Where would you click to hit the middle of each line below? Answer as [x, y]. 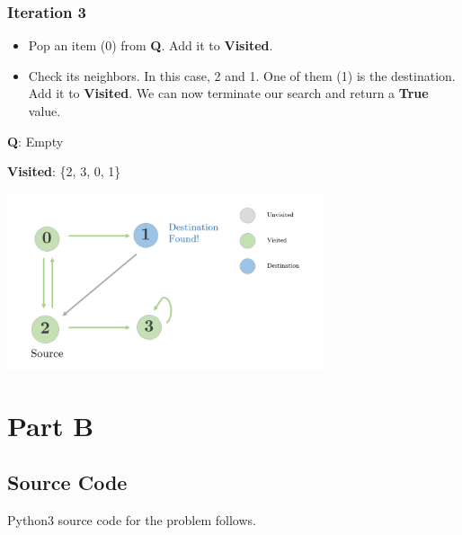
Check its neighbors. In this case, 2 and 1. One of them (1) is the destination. [242, 75]
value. [44, 111]
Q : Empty [36, 141]
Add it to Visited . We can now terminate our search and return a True [228, 93]
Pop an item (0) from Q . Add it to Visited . [151, 45]
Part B [51, 425]
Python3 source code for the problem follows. [132, 519]
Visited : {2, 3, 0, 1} [64, 171]
